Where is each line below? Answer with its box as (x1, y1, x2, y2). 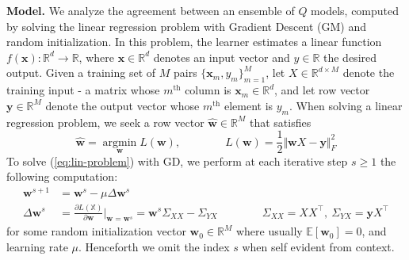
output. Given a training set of (6, 64, 156, 81)
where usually (235, 223, 303, 239)
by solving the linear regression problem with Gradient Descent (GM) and (6, 17, 366, 34)
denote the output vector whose (45, 97, 200, 113)
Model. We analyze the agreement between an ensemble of (6, 2, 295, 18)
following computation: (6, 168, 118, 185)
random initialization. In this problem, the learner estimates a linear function (6, 33, 382, 50)
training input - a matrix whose (6, 82, 160, 98)
